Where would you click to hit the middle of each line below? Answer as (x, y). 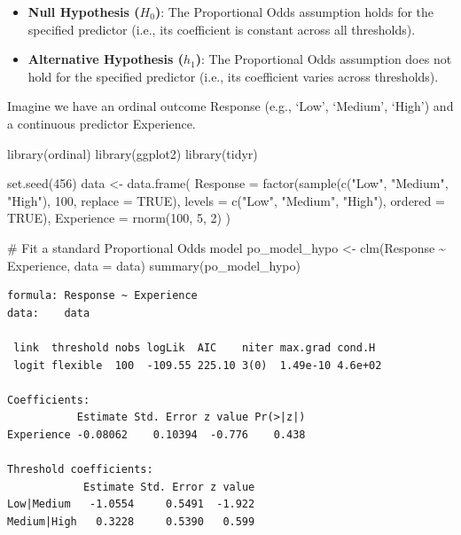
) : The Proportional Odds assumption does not (324, 59)
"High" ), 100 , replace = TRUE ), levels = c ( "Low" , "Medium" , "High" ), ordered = (226, 200)
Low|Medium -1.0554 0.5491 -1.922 (131, 504)
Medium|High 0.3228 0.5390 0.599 (131, 521)
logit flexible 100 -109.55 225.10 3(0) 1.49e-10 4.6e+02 (198, 365)
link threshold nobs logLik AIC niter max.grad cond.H (195, 347)
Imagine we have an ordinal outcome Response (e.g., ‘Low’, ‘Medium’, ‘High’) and (230, 106)
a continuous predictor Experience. (102, 123)
